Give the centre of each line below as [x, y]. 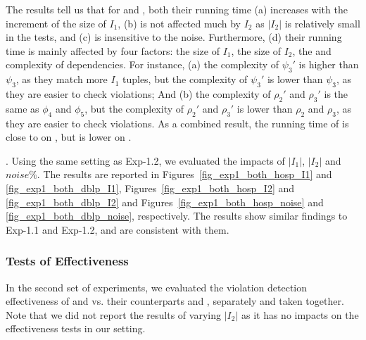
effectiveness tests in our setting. [76, 328]
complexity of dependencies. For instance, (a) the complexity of [143, 64]
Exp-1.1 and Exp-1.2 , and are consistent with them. [118, 229]
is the [336, 93]
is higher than [329, 64]
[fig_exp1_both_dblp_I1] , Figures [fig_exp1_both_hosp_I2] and [150, 188]
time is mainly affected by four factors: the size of [113, 50]
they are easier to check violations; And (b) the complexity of [138, 93]
